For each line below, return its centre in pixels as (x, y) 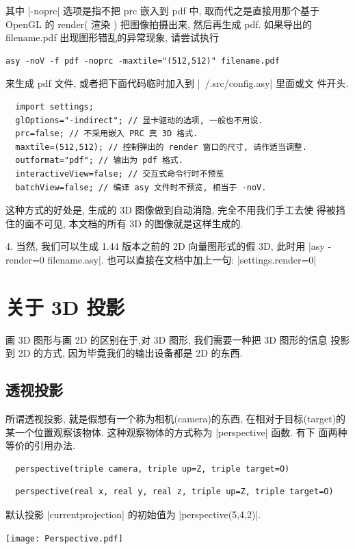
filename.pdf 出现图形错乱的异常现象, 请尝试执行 (112, 37)
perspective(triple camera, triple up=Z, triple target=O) (153, 469)
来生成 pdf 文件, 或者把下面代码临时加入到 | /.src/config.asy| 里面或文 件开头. (177, 83)
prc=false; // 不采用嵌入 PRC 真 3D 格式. (107, 134)
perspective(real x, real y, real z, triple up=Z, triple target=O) (174, 492)
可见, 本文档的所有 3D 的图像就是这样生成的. (143, 223)
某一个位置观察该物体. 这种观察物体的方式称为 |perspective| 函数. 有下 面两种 (176, 432)
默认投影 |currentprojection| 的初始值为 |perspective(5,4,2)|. (133, 514)
